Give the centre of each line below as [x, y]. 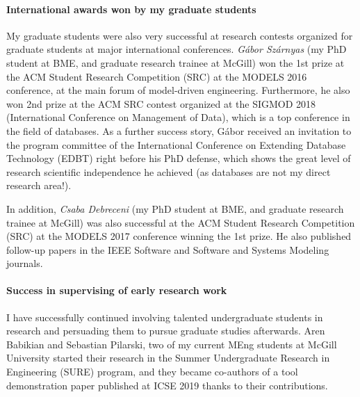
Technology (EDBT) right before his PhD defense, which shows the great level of [179, 158]
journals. [25, 263]
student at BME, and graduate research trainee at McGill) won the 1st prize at [175, 62]
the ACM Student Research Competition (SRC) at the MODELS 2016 [157, 76]
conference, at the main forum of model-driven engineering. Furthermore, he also [178, 90]
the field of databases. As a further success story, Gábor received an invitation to [179, 130]
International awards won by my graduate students [131, 9]
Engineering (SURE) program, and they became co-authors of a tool [152, 372]
